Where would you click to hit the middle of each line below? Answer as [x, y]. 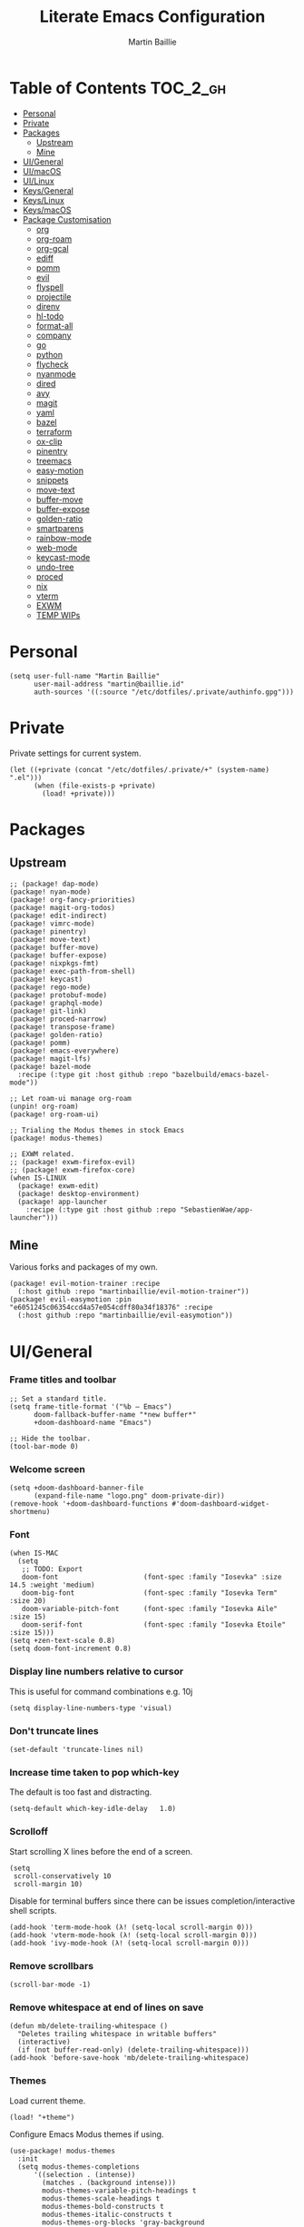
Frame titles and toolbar [63, 1380]
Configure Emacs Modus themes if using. [87, 2134]
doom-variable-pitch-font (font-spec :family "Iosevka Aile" [150, 1609]
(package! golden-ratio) [56, 1034]
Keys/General [48, 190]
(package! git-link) [49, 1011]
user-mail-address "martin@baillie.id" [108, 684]
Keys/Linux [44, 200]
